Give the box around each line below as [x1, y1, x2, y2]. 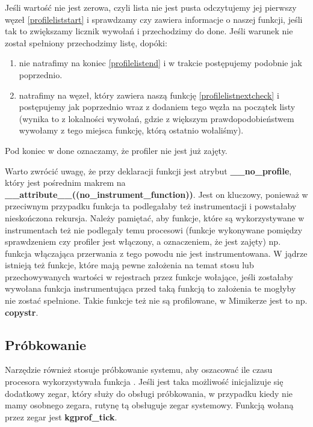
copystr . [5, 306, 39, 318]
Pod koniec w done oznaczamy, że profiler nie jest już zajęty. [5, 144, 228, 156]
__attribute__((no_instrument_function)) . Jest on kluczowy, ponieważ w [5, 188, 308, 200]
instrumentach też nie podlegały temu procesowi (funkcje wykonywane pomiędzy [5, 223, 303, 236]
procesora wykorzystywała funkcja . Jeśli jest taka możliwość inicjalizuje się [5, 375, 284, 388]
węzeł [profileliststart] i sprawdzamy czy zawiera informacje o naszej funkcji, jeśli [5, 13, 303, 25]
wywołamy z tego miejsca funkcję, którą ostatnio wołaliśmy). [19, 124, 244, 137]
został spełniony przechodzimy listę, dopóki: [5, 36, 167, 49]
